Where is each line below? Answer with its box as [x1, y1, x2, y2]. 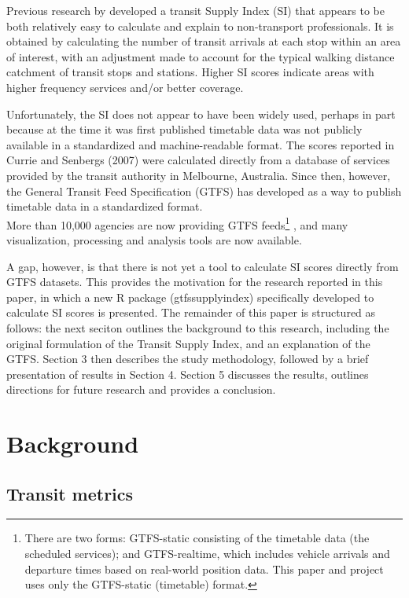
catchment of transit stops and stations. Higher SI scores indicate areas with [6, 64, 374, 80]
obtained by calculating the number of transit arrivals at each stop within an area [6, 33, 401, 50]
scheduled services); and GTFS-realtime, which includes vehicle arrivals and [24, 545, 390, 562]
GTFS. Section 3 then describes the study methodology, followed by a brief [6, 350, 369, 367]
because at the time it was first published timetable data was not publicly [6, 121, 363, 138]
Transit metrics [6, 481, 134, 505]
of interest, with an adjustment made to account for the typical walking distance [6, 48, 395, 64]
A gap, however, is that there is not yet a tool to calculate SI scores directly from [6, 258, 399, 274]
